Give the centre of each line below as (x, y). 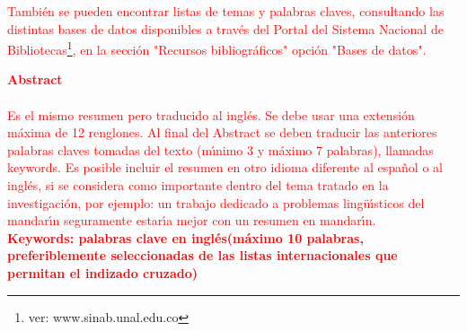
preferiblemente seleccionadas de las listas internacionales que (203, 255)
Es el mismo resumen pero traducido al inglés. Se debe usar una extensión (211, 114)
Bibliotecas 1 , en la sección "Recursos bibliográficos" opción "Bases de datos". (217, 48)
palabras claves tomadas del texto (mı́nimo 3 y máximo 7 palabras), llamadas (220, 149)
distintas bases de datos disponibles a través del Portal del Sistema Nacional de (225, 28)
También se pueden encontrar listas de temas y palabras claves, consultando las (226, 11)
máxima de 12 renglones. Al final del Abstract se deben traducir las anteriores (222, 132)
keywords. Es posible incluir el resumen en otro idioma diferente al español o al (225, 167)
